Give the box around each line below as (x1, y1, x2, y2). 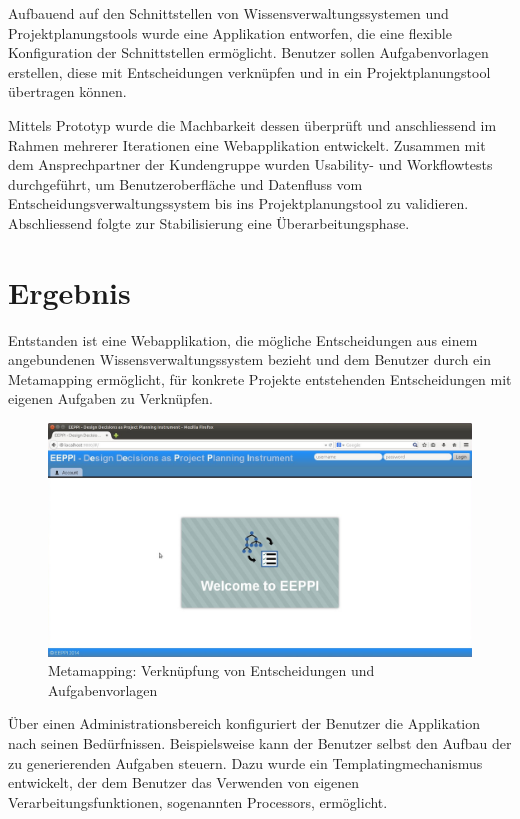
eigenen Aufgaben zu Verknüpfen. (8, 388, 214, 409)
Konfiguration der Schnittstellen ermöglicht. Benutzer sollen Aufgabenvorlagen (8, 42, 489, 63)
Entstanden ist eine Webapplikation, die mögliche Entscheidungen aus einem (8, 329, 478, 350)
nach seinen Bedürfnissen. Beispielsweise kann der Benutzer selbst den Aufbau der (8, 732, 512, 753)
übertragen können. (8, 81, 127, 102)
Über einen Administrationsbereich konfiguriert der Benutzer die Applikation (8, 713, 481, 734)
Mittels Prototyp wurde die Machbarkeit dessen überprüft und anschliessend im (8, 114, 497, 135)
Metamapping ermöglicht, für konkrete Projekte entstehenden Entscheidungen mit (8, 368, 512, 389)
